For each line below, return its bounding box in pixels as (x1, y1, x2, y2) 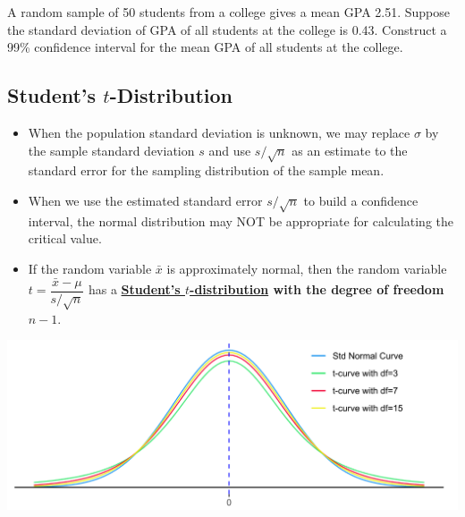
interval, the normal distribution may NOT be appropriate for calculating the (28, 211, 453, 230)
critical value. (28, 229, 102, 248)
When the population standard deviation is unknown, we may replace (28, 123, 410, 141)
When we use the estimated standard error (28, 191, 263, 209)
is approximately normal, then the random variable (166, 258, 447, 277)
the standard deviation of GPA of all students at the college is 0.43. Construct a (7, 20, 447, 38)
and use (208, 140, 251, 159)
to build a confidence (303, 191, 418, 209)
